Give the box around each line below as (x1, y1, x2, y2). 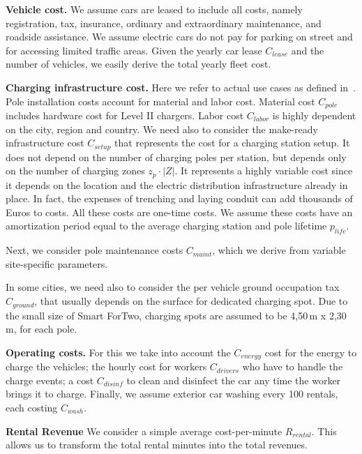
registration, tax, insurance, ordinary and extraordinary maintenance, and (6, 15, 322, 30)
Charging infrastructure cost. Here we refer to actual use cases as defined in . (6, 80, 356, 94)
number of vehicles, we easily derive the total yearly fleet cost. (6, 56, 271, 71)
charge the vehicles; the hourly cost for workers (6, 359, 207, 374)
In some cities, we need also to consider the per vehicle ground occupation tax (6, 280, 340, 294)
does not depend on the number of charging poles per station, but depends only (6, 149, 347, 164)
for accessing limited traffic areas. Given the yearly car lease (6, 43, 262, 57)
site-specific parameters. (6, 256, 108, 271)
